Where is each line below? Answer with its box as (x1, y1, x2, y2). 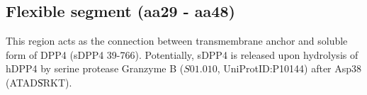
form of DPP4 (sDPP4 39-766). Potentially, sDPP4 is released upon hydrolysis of (6, 47, 358, 62)
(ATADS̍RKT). (6, 74, 72, 89)
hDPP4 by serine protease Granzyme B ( (6, 61, 184, 76)
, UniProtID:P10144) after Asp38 (217, 61, 362, 76)
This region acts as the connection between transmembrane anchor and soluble (6, 33, 348, 48)
